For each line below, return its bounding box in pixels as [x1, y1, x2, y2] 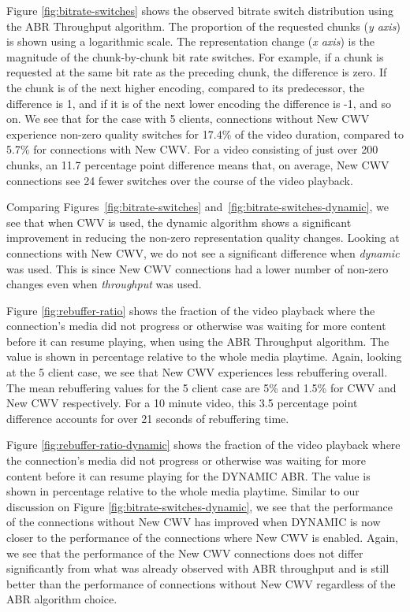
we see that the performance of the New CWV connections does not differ [6, 544, 363, 561]
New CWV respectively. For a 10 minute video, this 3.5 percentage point [6, 395, 358, 411]
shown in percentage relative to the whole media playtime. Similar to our [6, 483, 360, 499]
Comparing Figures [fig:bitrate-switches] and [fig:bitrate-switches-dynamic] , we [6, 198, 389, 215]
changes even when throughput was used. [6, 276, 202, 292]
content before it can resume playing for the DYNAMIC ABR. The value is [6, 467, 371, 484]
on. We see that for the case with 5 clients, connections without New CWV [6, 110, 370, 127]
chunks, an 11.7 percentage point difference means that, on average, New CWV [6, 156, 389, 172]
